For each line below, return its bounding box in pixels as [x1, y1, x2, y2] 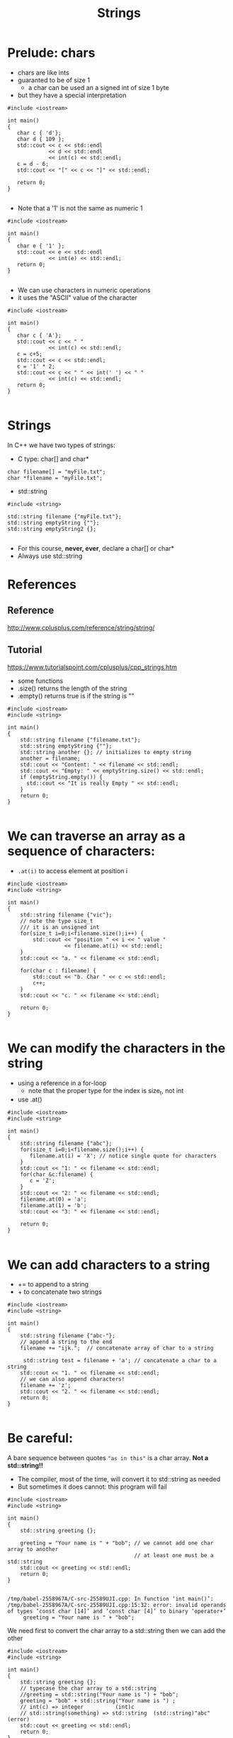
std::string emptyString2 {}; [7, 525, 97, 532]
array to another [7, 1546, 59, 1553]
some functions [17, 676, 64, 685]
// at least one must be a [134, 1552, 214, 1559]
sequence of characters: [7, 843, 156, 859]
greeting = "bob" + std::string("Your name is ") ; [20, 1698, 176, 1705]
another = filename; [20, 755, 81, 762]
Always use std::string [17, 551, 83, 560]
